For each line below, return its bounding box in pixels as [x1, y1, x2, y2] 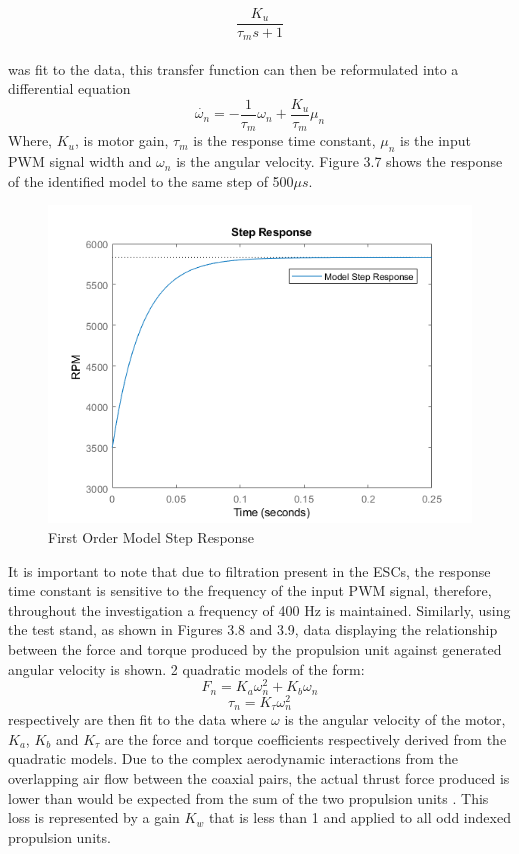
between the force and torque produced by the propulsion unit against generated [8, 638, 502, 659]
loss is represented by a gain [8, 807, 180, 828]
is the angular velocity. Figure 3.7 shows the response [176, 151, 503, 172]
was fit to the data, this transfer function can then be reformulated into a [8, 58, 459, 79]
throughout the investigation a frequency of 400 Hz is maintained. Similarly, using [8, 599, 511, 620]
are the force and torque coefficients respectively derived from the [104, 728, 507, 749]
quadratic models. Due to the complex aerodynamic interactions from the [8, 748, 459, 769]
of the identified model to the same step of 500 [8, 170, 294, 191]
